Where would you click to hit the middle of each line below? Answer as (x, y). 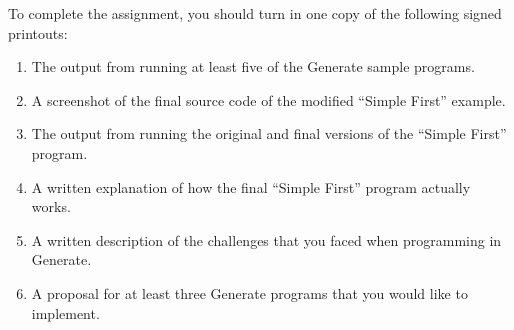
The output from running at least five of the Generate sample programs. (253, 66)
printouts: (38, 32)
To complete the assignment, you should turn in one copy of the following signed (255, 13)
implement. (65, 312)
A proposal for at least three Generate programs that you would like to (249, 292)
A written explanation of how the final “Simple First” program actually (251, 186)
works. (51, 206)
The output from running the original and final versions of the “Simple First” (269, 133)
